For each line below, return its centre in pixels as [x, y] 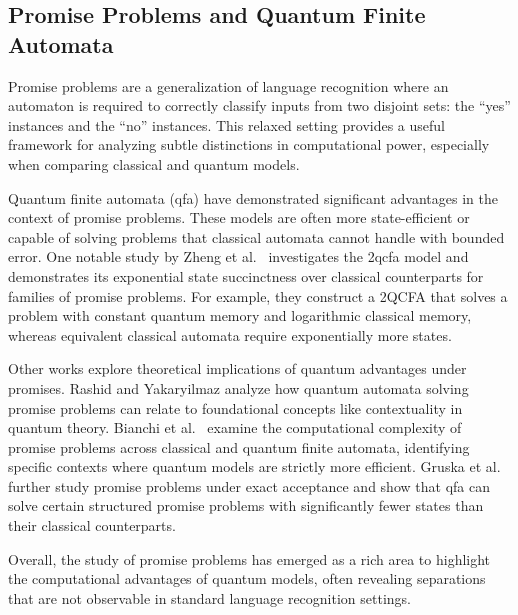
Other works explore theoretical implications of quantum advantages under [237, 368]
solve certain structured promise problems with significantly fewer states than [246, 505]
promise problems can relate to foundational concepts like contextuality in [235, 407]
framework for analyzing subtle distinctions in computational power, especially [249, 144]
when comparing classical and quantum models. [154, 163]
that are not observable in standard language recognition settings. [209, 597]
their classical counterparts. [92, 525]
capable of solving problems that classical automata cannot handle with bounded [256, 236]
